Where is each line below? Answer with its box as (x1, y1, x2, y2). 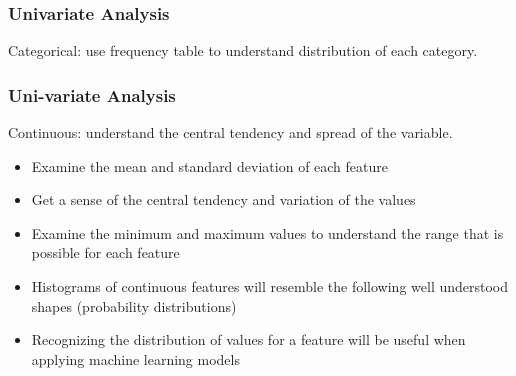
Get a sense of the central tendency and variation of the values (31, 189, 416, 210)
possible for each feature (31, 242, 180, 263)
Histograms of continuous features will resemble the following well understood (31, 276, 509, 296)
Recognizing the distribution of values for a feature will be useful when (31, 329, 466, 350)
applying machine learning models (31, 348, 240, 369)
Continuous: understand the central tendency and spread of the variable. (8, 122, 453, 143)
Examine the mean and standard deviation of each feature (31, 155, 388, 176)
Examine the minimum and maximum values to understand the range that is (31, 222, 504, 243)
